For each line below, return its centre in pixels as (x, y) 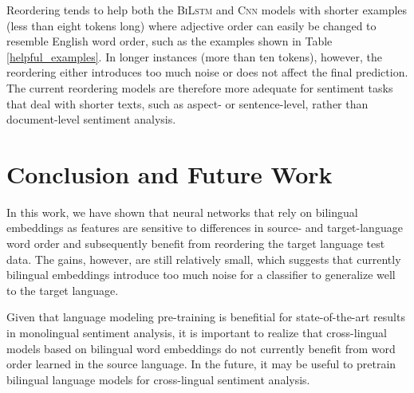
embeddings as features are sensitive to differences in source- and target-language (205, 228)
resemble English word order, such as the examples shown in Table (170, 41)
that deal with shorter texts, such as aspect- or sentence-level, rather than (187, 103)
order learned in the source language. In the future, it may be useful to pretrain (201, 364)
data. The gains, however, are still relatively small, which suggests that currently (204, 259)
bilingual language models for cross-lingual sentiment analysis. (158, 379)
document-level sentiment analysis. (91, 119)
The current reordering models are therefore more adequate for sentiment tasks (200, 87)
